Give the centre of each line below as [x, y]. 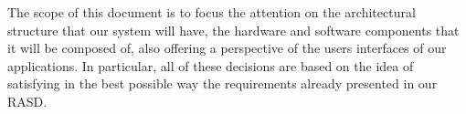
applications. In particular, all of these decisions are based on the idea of [211, 65]
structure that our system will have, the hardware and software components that [233, 30]
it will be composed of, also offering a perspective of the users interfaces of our [227, 48]
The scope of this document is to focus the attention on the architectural [212, 12]
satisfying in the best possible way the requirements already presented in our [222, 83]
